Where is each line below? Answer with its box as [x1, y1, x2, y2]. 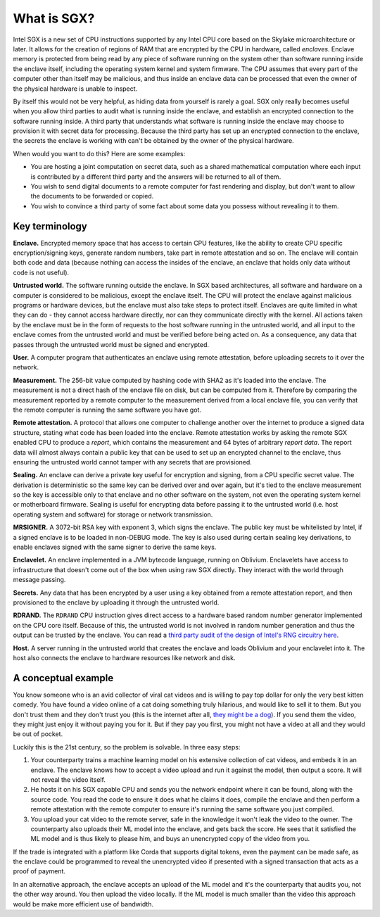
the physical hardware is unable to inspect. [13, 84, 138, 93]
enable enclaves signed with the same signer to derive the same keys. [13, 543, 217, 552]
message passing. [13, 576, 66, 584]
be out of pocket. [13, 730, 63, 738]
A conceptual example [13, 672, 114, 684]
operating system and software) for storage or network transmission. [13, 510, 213, 519]
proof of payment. [13, 867, 66, 875]
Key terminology [13, 220, 88, 232]
